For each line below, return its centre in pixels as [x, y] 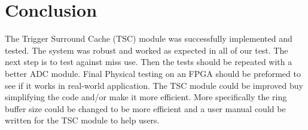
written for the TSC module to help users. [82, 120]
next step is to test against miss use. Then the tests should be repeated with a [149, 62]
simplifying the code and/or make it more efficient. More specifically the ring [146, 97]
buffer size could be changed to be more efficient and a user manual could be [145, 108]
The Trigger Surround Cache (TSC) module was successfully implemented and [149, 38]
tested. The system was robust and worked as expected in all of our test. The [147, 50]
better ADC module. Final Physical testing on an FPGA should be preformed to [153, 73]
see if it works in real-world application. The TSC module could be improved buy [154, 85]
